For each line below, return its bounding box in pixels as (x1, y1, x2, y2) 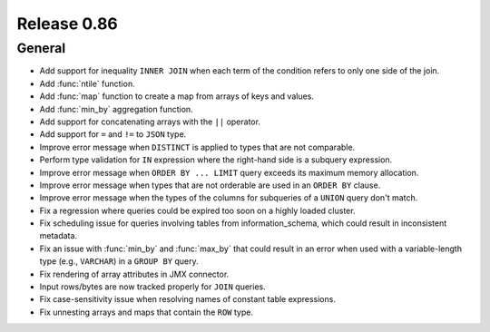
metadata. (39, 230, 77, 241)
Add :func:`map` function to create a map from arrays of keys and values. (39, 91, 315, 102)
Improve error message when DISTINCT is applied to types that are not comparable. (39, 142, 356, 152)
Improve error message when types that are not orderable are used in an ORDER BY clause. (39, 180, 381, 190)
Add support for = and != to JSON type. (39, 129, 187, 140)
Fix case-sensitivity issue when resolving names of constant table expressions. (39, 294, 336, 305)
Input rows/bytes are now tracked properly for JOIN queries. (39, 281, 267, 292)
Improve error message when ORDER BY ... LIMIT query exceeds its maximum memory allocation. (39, 167, 419, 178)
